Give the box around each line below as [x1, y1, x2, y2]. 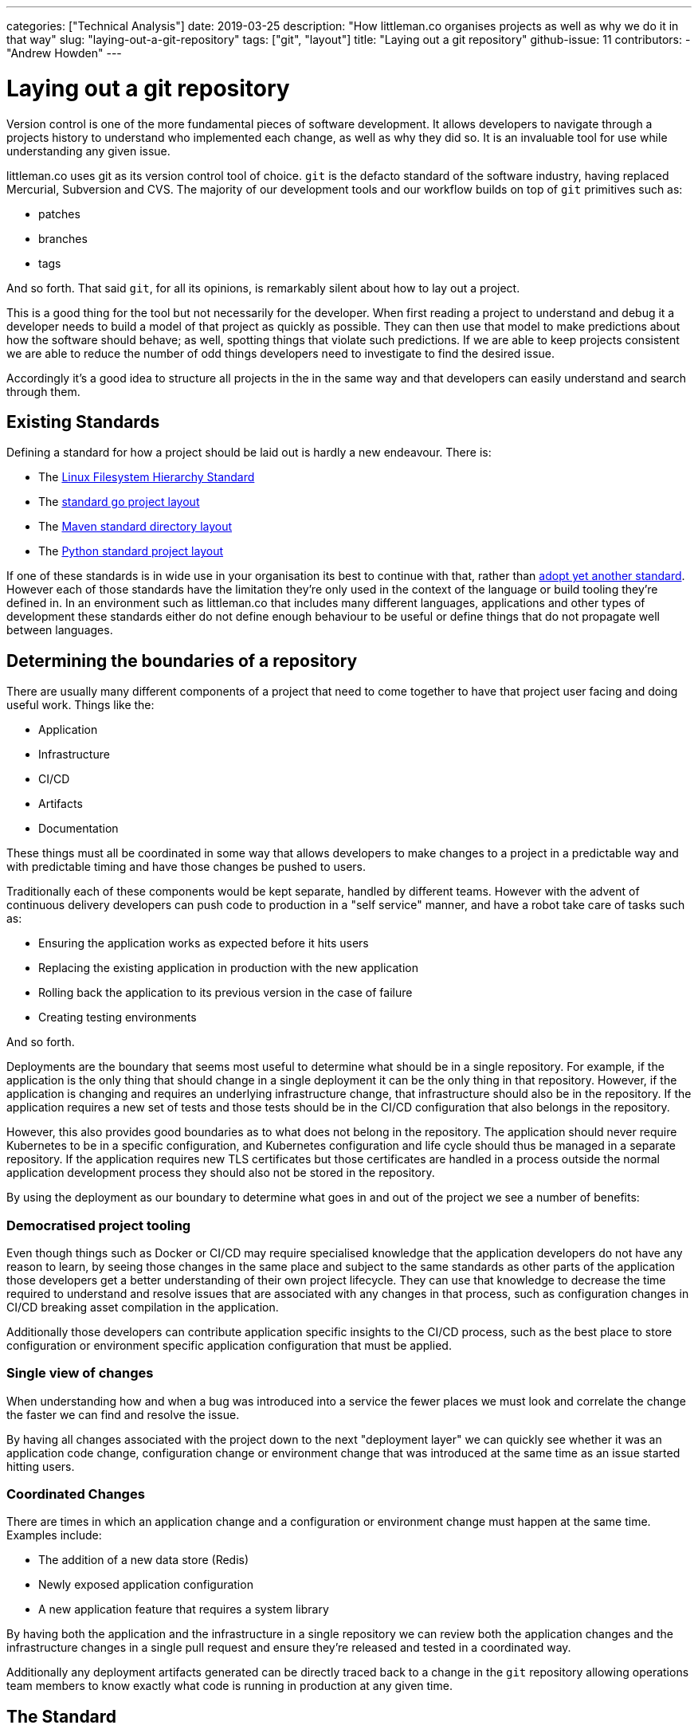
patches [38, 206, 80, 221]
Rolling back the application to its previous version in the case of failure [38, 986, 413, 1000]
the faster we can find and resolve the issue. [6, 1407, 240, 1421]
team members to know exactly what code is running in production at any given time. [6, 1679, 453, 1693]
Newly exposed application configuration [38, 1578, 253, 1592]
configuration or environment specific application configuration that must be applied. [6, 1338, 452, 1352]
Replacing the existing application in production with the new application [38, 961, 418, 975]
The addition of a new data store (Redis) [38, 1553, 249, 1567]
